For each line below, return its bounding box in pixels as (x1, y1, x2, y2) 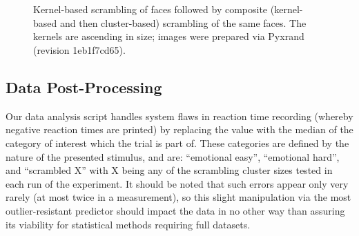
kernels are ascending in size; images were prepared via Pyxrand (33, 29, 304, 43)
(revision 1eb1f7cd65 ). (33, 42, 126, 57)
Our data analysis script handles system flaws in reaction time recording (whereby (6, 108, 353, 123)
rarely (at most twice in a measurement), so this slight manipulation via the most (6, 190, 351, 204)
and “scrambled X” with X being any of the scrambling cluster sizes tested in (6, 163, 333, 177)
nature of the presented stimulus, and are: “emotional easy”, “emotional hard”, (6, 149, 340, 164)
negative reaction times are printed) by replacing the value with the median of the (6, 122, 353, 137)
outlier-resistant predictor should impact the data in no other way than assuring (6, 203, 345, 217)
